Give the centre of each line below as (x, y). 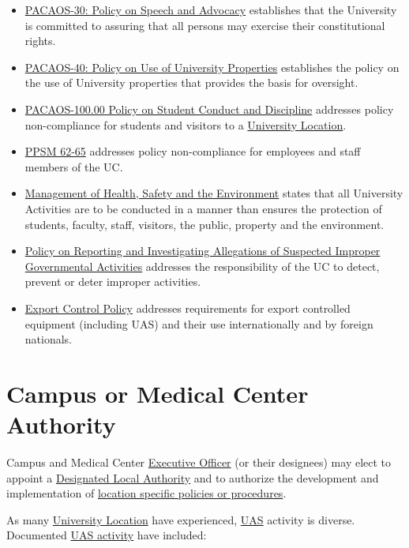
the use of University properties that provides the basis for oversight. (191, 83)
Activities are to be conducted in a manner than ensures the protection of (203, 208)
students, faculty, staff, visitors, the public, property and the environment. (204, 224)
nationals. (49, 339)
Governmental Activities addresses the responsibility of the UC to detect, (202, 266)
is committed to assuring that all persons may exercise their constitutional (205, 25)
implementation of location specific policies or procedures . (146, 493)
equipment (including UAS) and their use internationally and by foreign (199, 323)
